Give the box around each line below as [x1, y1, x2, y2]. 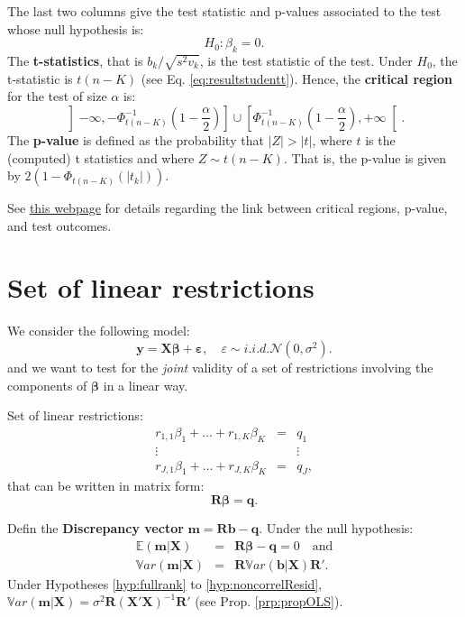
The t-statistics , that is [7, 51, 143, 69]
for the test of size [7, 87, 107, 106]
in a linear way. [103, 375, 188, 394]
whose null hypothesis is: [7, 19, 144, 38]
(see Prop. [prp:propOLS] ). [195, 592, 343, 611]
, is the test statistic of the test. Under [199, 51, 413, 69]
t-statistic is [7, 69, 73, 87]
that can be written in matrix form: [7, 476, 205, 495]
